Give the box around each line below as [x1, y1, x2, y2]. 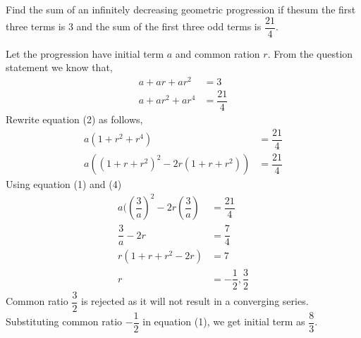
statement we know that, [6, 60, 113, 75]
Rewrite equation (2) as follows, [6, 112, 143, 127]
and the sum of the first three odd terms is [76, 19, 262, 34]
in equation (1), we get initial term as [142, 314, 305, 329]
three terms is [6, 19, 66, 34]
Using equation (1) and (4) [6, 177, 122, 192]
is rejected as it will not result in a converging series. [81, 294, 309, 308]
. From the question [267, 46, 353, 61]
